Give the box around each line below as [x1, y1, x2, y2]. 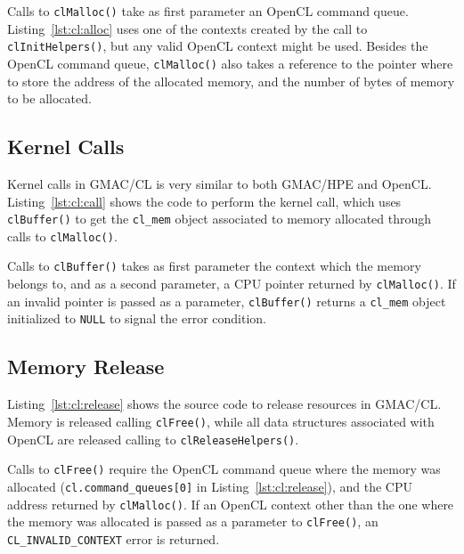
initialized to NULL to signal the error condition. [7, 309, 266, 328]
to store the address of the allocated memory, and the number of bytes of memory [7, 71, 455, 90]
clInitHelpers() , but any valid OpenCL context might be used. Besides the [7, 37, 428, 55]
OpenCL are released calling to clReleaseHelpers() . [7, 429, 299, 448]
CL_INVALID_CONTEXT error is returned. [7, 529, 220, 548]
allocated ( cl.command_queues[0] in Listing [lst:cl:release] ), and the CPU [7, 477, 412, 495]
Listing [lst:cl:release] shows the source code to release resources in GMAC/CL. [7, 395, 442, 413]
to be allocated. [7, 89, 92, 108]
